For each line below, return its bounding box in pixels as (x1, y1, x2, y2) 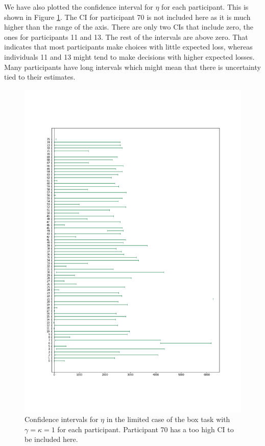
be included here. (25, 434, 78, 444)
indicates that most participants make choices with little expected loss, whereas (4, 41, 253, 52)
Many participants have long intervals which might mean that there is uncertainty (4, 61, 261, 72)
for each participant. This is (161, 2, 249, 12)
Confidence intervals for (25, 414, 99, 425)
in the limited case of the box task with (106, 414, 230, 425)
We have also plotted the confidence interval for (4, 2, 153, 12)
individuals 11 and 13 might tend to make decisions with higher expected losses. (4, 51, 255, 62)
